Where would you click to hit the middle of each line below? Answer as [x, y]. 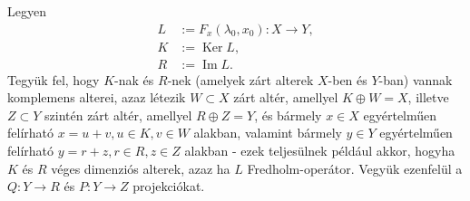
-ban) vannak [416, 79]
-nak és [134, 79]
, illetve [428, 97]
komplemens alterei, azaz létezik [97, 97]
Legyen [27, 11]
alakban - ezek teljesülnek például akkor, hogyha [320, 151]
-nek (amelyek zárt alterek [240, 79]
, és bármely [288, 115]
